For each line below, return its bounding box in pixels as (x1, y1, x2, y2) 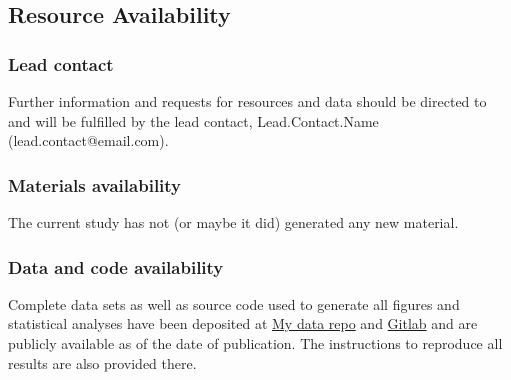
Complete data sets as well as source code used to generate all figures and (8, 293, 460, 314)
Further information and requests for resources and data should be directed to (8, 91, 487, 111)
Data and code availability (8, 254, 224, 279)
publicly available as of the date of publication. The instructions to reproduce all (8, 333, 503, 353)
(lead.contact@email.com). (8, 130, 169, 151)
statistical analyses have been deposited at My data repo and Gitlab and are (8, 313, 478, 334)
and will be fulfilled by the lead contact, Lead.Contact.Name (8, 110, 379, 131)
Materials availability (8, 172, 182, 197)
